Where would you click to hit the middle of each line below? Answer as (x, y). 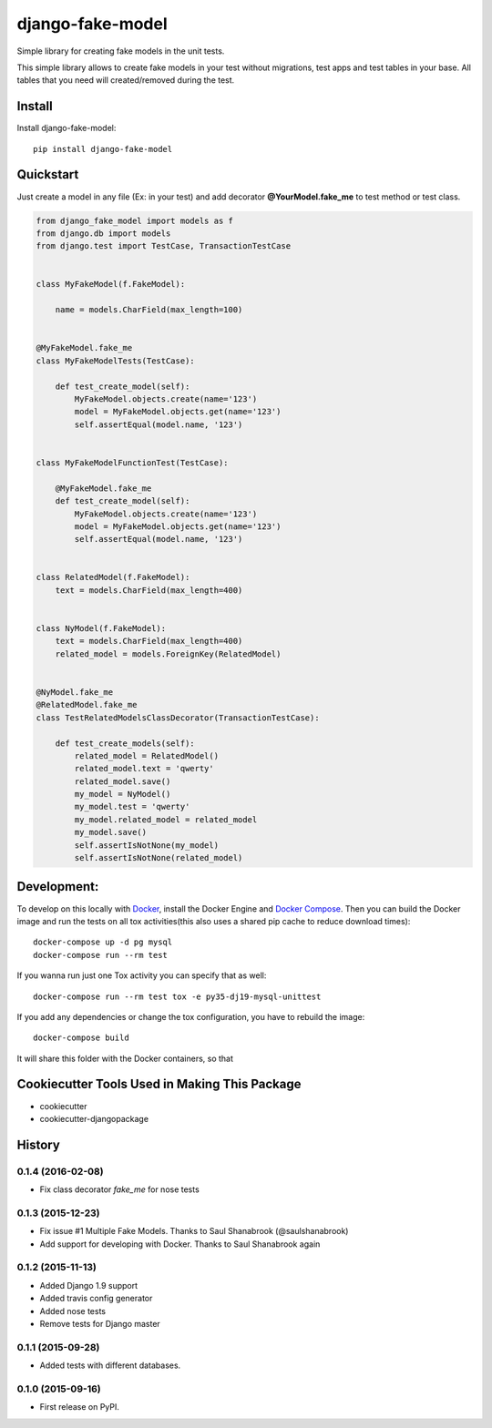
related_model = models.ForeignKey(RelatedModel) (168, 654)
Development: (58, 887)
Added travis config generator (96, 1299)
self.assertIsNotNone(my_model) (146, 845)
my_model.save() (111, 832)
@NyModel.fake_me (75, 692)
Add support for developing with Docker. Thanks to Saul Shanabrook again (180, 1244)
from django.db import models (103, 233)
